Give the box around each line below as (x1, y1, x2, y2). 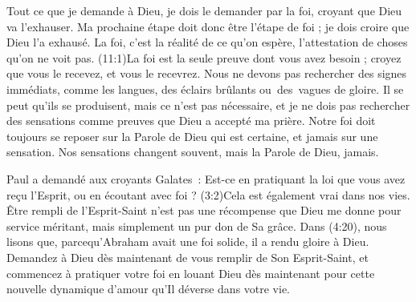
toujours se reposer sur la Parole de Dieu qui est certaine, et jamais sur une (6, 127, 378, 144)
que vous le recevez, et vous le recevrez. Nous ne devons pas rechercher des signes (6, 65, 407, 82)
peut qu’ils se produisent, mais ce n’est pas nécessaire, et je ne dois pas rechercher (6, 96, 410, 113)
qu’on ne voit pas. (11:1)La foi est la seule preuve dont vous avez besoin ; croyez (6, 49, 402, 66)
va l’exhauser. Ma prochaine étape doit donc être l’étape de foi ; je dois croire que (6, 18, 410, 34)
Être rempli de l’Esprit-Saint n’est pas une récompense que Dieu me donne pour (6, 202, 402, 219)
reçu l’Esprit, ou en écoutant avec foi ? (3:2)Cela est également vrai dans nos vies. (6, 186, 410, 203)
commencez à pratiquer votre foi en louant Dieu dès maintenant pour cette (6, 264, 375, 281)
